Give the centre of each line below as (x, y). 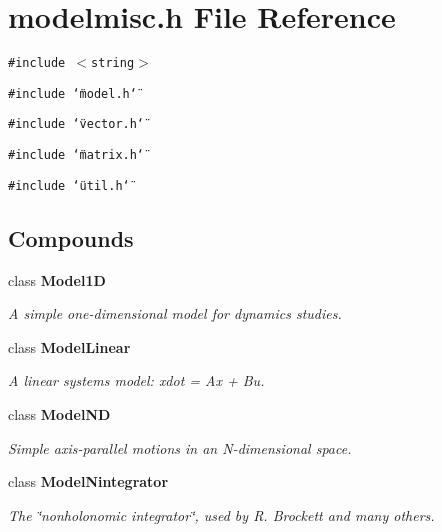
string (113, 63)
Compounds (71, 237)
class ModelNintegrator (88, 481)
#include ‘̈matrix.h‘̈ (76, 155)
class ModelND (59, 413)
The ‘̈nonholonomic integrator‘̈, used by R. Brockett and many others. (221, 514)
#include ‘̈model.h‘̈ (72, 93)
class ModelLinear (69, 346)
